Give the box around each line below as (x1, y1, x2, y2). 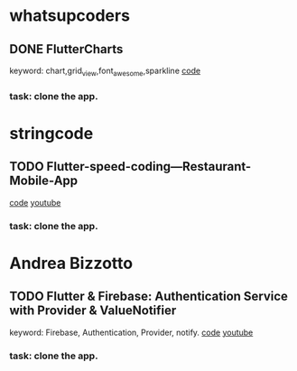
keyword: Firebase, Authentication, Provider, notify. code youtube (9, 327, 254, 338)
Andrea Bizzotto (9, 253, 134, 274)
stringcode (9, 123, 94, 144)
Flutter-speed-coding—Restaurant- (46, 159, 252, 174)
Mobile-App (9, 173, 79, 189)
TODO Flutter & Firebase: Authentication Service (9, 289, 289, 304)
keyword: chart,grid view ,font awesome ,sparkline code (9, 65, 201, 78)
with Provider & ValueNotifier (9, 303, 177, 319)
